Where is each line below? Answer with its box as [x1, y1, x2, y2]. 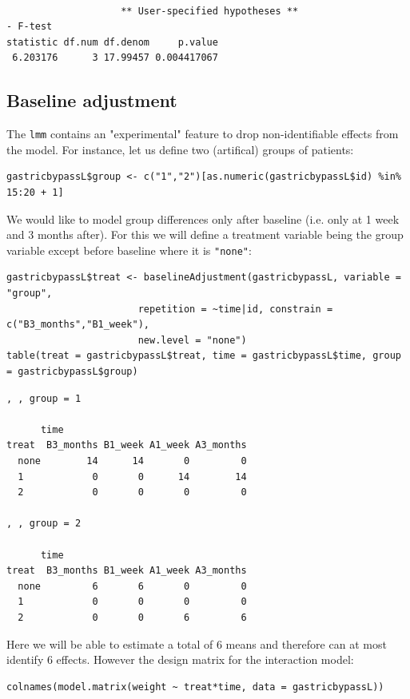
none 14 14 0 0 [18, 455, 247, 467]
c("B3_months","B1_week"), [6, 319, 149, 331]
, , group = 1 [6, 392, 82, 404]
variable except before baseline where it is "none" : [6, 241, 252, 258]
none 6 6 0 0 [18, 580, 247, 592]
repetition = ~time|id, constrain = [137, 303, 333, 315]
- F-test [6, 21, 53, 33]
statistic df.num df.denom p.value [6, 36, 218, 48]
